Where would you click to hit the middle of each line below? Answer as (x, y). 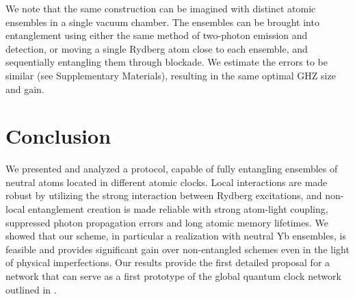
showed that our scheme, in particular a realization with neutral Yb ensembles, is (176, 236)
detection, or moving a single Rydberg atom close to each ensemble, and (157, 48)
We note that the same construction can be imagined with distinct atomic (161, 8)
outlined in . (31, 289)
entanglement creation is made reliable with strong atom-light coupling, (178, 209)
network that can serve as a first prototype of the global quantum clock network (173, 276)
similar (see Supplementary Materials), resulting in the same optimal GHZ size (171, 75)
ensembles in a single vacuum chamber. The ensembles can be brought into (162, 22)
